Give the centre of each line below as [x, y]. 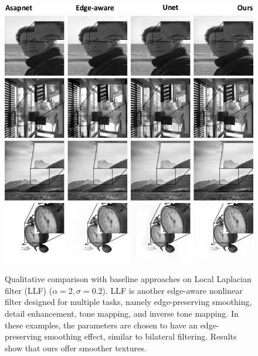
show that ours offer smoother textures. [76, 347]
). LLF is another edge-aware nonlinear [172, 290]
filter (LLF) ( [29, 290]
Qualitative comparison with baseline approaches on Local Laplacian [128, 279]
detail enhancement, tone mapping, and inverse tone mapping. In [122, 313]
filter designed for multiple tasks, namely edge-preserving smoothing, [128, 302]
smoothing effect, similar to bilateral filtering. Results [140, 336]
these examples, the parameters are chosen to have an [101, 325]
